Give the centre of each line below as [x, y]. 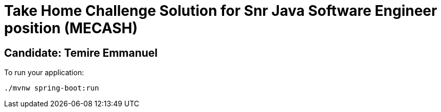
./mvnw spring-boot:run [52, 88]
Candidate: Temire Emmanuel [81, 53]
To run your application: [44, 73]
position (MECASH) [71, 28]
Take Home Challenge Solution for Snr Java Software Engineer [221, 11]
